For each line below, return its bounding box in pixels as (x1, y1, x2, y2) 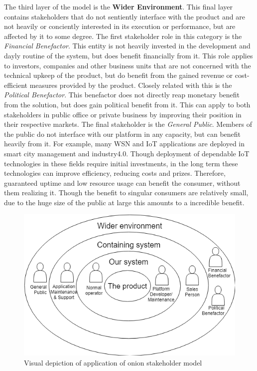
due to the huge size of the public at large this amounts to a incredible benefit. (4, 197, 245, 207)
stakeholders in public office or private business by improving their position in (4, 109, 242, 119)
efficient (4, 79, 28, 90)
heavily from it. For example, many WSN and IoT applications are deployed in (4, 138, 245, 149)
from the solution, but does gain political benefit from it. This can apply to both (4, 99, 251, 109)
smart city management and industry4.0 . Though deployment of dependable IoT (4, 148, 250, 158)
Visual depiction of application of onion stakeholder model (24, 357, 202, 368)
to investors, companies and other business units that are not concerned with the (4, 60, 251, 70)
